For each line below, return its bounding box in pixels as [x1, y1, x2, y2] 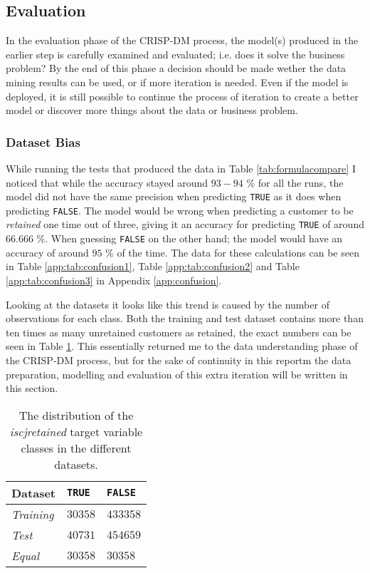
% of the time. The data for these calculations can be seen [105, 244, 359, 259]
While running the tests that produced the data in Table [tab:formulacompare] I [6, 160, 356, 175]
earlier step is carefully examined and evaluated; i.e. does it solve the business [6, 46, 345, 61]
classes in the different [21, 439, 132, 456]
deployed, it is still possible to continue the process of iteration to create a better [6, 88, 359, 103]
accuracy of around [6, 244, 89, 259]
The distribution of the [18, 406, 134, 423]
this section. [6, 381, 58, 396]
